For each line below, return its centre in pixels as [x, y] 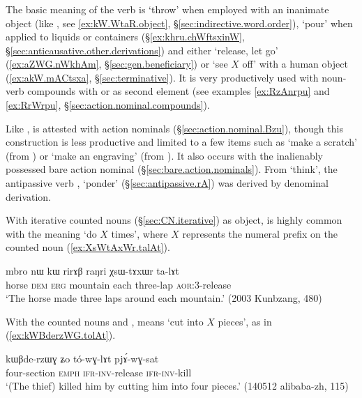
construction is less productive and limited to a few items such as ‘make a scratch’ [181, 142]
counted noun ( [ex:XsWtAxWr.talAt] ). [88, 247]
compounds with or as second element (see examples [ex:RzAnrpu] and [179, 91]
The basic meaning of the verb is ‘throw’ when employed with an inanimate [167, 9]
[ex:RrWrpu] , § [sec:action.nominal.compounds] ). [108, 105]
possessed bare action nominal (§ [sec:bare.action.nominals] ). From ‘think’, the [172, 169]
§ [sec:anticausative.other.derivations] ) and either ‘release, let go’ [142, 50]
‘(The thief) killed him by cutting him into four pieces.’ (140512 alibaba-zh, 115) [177, 386]
